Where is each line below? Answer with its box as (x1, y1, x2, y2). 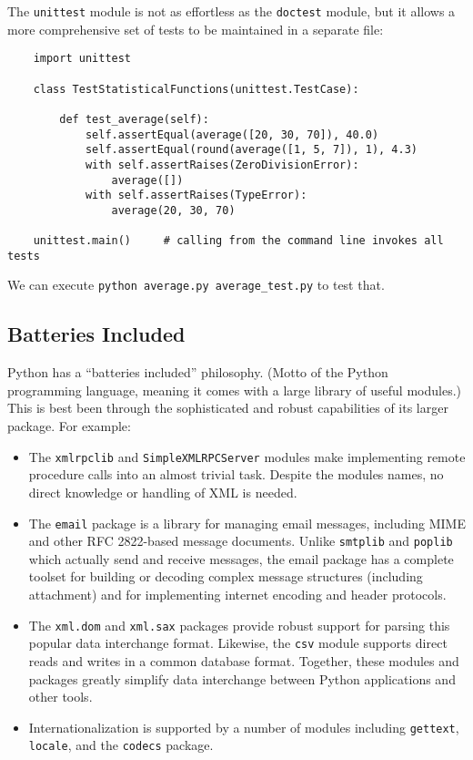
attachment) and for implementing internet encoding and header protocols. (28, 585, 447, 604)
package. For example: (7, 416, 131, 436)
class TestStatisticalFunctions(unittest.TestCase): (33, 82, 359, 96)
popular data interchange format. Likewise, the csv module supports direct (28, 633, 448, 652)
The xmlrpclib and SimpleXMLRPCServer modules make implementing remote (28, 447, 466, 466)
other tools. (28, 687, 93, 706)
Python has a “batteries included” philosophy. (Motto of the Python (7, 363, 388, 382)
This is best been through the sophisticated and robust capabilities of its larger (7, 398, 448, 417)
